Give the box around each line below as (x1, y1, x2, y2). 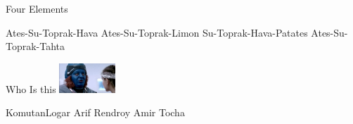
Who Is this (6, 81, 56, 96)
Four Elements (6, 1, 68, 15)
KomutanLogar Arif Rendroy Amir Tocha (6, 105, 185, 120)
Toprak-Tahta (6, 39, 65, 54)
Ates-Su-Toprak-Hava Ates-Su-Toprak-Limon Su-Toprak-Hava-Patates (6, 25, 308, 39)
